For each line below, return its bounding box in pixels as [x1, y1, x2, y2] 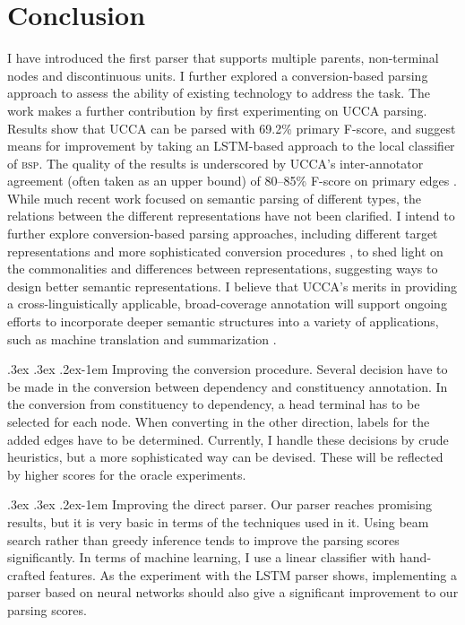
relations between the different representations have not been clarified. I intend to [7, 206, 455, 225]
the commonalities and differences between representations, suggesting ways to [7, 259, 438, 278]
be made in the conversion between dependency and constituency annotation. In [7, 377, 448, 395]
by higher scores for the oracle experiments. [7, 464, 246, 483]
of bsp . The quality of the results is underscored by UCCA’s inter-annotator [7, 153, 424, 172]
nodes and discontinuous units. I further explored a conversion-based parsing [7, 65, 428, 84]
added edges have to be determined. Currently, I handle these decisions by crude [7, 430, 449, 448]
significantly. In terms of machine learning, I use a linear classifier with [7, 548, 396, 567]
